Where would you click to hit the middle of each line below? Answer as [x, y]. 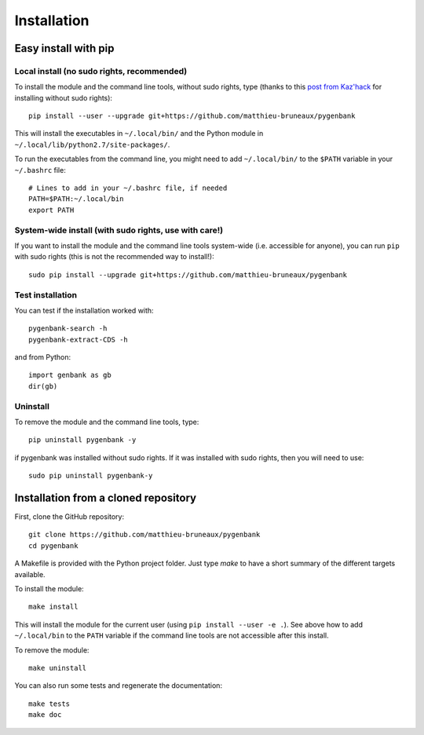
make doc [45, 715]
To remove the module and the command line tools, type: [107, 422]
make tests [49, 704]
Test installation [46, 294]
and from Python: [43, 357]
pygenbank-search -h [68, 329]
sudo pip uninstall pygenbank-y [91, 476]
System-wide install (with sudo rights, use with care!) [119, 230]
